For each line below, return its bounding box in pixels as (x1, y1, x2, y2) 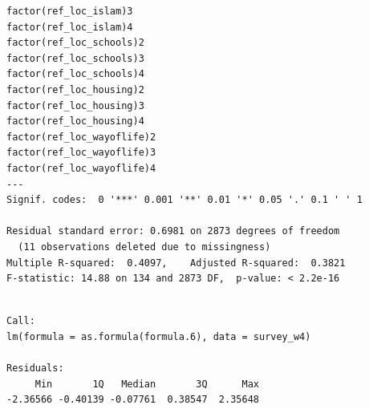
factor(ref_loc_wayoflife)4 (6, 162, 156, 174)
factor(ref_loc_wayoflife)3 (6, 147, 156, 159)
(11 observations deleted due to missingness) (18, 241, 271, 253)
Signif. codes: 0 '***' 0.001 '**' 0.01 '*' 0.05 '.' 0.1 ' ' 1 (6, 194, 363, 206)
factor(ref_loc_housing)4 (6, 115, 144, 128)
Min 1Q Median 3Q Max (34, 378, 259, 390)
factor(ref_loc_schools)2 (6, 37, 144, 49)
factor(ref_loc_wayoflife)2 (6, 131, 156, 143)
